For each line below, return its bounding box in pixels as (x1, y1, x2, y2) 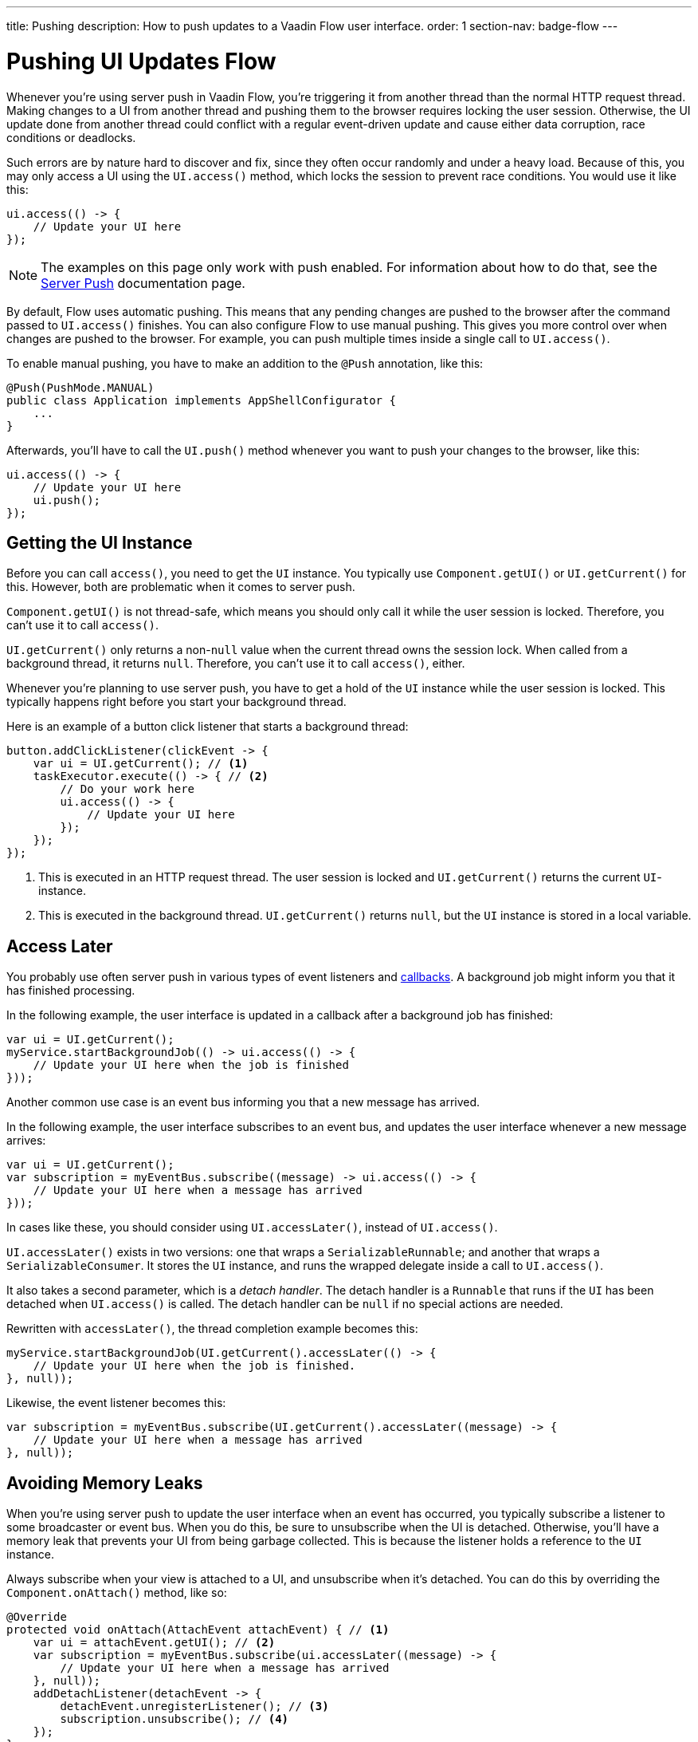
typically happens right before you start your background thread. (6, 695, 347, 709)
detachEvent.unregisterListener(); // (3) (60, 1700, 329, 1713)
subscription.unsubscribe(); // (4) (60, 1712, 289, 1726)
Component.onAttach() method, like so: (6, 1586, 227, 1600)
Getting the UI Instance (6, 532, 193, 553)
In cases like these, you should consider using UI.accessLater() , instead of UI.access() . (6, 1220, 498, 1235)
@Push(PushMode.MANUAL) (6, 380, 155, 394)
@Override (6, 1610, 67, 1624)
